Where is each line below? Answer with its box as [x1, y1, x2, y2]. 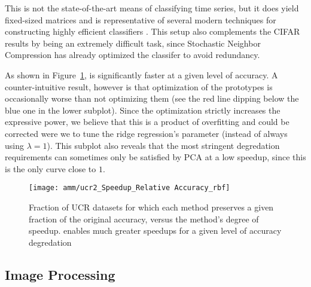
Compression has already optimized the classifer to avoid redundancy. [5, 48, 260, 61]
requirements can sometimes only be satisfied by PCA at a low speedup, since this [5, 151, 306, 163]
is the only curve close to [5, 162, 96, 175]
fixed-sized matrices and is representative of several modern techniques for [5, 13, 276, 26]
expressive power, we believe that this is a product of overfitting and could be [5, 115, 289, 128]
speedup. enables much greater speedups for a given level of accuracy [29, 224, 282, 237]
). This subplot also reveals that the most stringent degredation [47, 139, 280, 151]
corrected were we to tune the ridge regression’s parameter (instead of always [5, 127, 288, 139]
